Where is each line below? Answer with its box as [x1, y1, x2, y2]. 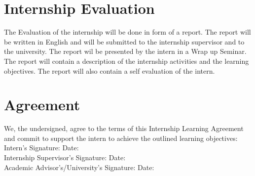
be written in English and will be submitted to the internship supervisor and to [4, 36, 245, 46]
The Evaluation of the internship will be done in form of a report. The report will [4, 27, 251, 37]
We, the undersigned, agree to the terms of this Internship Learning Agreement [4, 123, 244, 133]
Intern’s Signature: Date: [4, 142, 79, 153]
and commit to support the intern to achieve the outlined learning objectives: [4, 132, 238, 143]
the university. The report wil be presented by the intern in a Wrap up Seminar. [4, 46, 247, 56]
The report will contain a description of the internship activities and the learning [4, 55, 249, 66]
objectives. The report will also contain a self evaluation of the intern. [4, 65, 215, 76]
